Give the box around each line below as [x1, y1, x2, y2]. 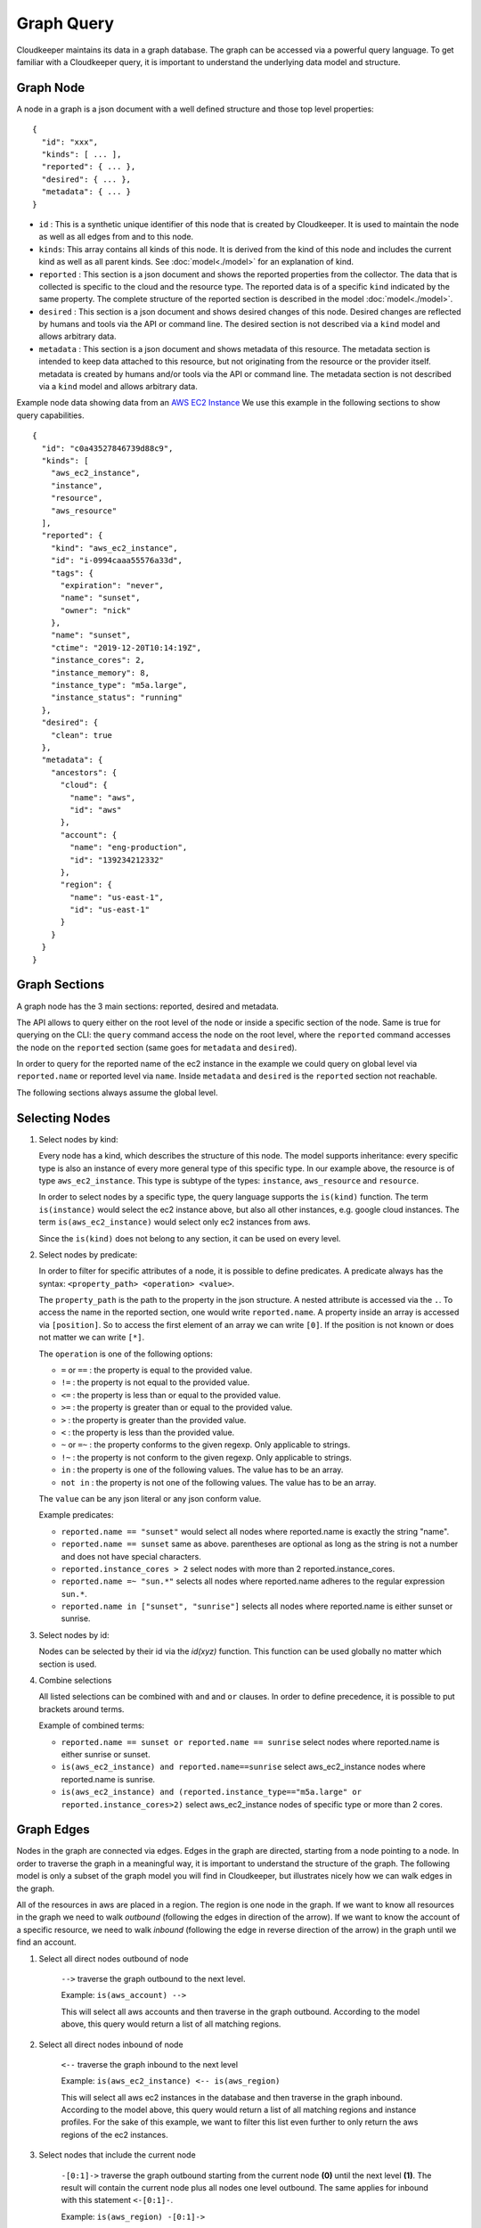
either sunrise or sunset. [61, 1749, 151, 1759]
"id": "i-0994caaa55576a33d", [50, 555, 183, 566]
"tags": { [50, 568, 94, 578]
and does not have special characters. [61, 1551, 202, 1561]
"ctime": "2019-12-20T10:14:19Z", [50, 643, 202, 652]
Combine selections [38, 1675, 112, 1686]
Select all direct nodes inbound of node [38, 2039, 183, 2050]
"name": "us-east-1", [69, 892, 165, 902]
